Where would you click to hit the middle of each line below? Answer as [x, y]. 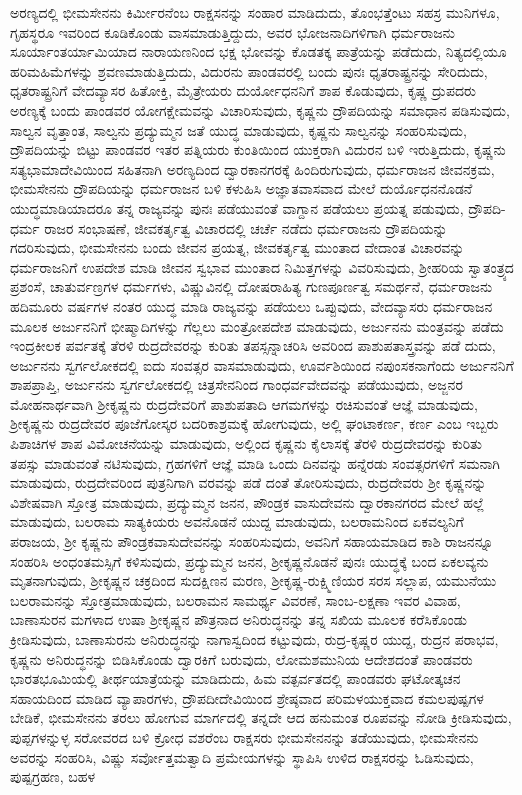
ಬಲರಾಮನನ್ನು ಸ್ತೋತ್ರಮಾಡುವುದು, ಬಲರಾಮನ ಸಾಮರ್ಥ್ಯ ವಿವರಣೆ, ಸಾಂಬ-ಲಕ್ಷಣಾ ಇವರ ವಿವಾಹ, [235, 599]
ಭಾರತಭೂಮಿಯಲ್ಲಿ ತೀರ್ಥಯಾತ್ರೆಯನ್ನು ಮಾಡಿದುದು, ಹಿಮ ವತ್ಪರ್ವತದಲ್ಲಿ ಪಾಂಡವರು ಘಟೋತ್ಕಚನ [235, 678]
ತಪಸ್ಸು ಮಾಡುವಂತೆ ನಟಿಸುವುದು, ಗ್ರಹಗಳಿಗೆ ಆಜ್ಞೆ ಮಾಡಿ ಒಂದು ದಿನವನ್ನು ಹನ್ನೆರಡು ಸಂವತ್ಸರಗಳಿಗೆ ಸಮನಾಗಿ [255, 462]
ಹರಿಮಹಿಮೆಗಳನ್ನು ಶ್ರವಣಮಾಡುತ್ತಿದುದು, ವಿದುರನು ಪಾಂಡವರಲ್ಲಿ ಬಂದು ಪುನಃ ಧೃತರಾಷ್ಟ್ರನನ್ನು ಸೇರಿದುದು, [249, 70]
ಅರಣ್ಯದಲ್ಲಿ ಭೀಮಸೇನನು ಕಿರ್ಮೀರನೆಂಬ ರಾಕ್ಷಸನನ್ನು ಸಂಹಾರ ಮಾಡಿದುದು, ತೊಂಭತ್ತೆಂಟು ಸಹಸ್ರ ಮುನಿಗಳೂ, [255, 12]
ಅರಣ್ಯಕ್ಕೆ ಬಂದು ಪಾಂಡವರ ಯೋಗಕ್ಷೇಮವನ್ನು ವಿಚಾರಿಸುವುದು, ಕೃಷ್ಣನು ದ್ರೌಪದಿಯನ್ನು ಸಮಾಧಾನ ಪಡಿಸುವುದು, [260, 109]
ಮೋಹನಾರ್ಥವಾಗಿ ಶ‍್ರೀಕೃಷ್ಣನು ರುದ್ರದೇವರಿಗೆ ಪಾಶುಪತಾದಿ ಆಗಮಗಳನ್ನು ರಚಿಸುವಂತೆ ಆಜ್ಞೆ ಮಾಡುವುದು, [244, 403]
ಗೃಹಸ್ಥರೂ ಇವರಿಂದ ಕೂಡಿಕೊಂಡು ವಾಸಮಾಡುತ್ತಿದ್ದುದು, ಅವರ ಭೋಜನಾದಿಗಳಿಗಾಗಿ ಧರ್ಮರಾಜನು [232, 31]
